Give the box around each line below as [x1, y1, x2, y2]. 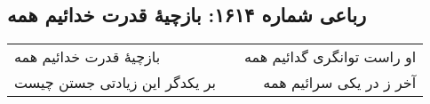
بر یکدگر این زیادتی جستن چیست [14, 72, 216, 93]
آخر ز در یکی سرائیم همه [263, 72, 417, 93]
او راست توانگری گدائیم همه [243, 46, 417, 68]
